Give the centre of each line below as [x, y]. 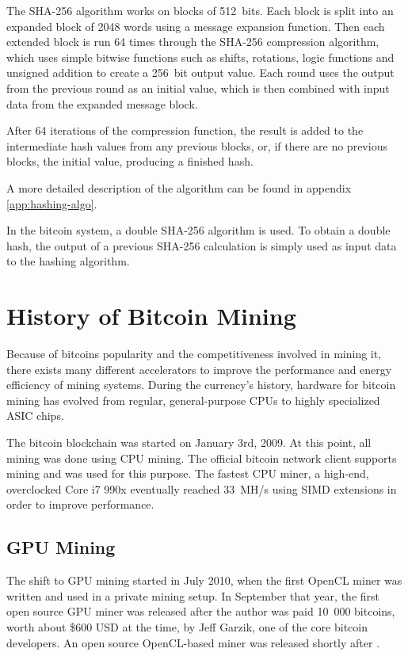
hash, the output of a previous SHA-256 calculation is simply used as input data [202, 245]
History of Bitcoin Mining [151, 316]
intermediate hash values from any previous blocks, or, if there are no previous [197, 145]
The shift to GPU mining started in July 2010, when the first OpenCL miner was [204, 580]
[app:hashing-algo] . [52, 203]
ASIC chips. [35, 416]
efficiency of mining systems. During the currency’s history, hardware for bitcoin [201, 385]
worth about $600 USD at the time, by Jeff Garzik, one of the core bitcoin [187, 626]
